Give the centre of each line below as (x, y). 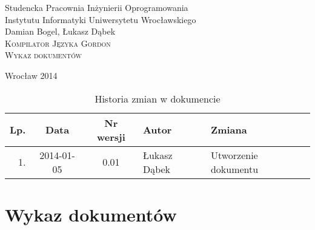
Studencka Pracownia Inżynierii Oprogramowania (97, 7)
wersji (111, 137)
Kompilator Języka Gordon (58, 43)
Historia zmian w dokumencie (157, 98)
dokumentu (234, 169)
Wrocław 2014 (31, 75)
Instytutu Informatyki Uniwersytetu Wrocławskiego (101, 19)
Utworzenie (234, 155)
